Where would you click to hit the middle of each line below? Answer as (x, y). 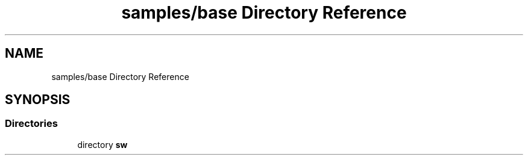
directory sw (102, 144)
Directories (31, 124)
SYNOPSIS (38, 100)
